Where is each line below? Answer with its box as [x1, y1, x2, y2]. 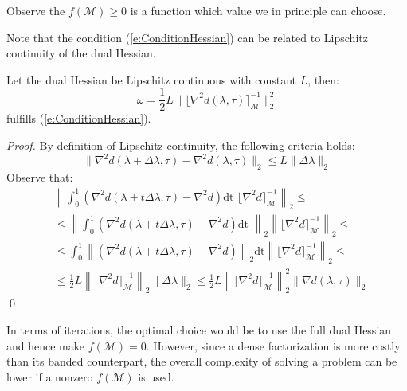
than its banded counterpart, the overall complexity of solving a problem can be [6, 353, 397, 369]
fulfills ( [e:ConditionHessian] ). [6, 110, 151, 127]
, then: [307, 71, 339, 88]
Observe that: [6, 168, 73, 185]
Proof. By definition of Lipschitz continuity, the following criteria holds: [6, 137, 355, 154]
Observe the [6, 2, 65, 18]
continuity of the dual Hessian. [6, 45, 156, 61]
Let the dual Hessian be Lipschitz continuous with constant [6, 71, 296, 88]
